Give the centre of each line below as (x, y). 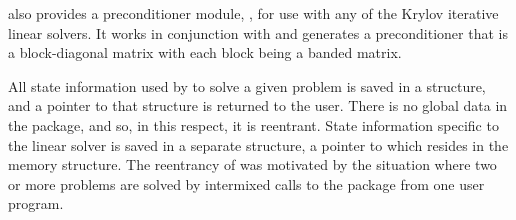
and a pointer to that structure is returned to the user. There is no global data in (258, 105)
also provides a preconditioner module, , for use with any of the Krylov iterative (253, 13)
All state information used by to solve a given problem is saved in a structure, (247, 85)
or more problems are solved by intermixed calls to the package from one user (246, 183)
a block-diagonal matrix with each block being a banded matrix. (205, 52)
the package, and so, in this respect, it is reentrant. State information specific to (253, 124)
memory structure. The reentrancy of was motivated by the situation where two (252, 164)
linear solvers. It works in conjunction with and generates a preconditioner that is (258, 32)
